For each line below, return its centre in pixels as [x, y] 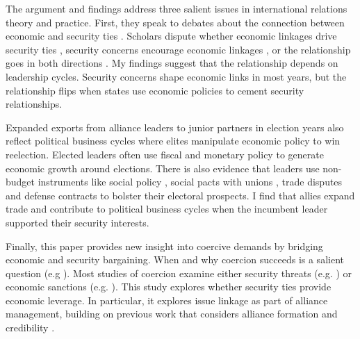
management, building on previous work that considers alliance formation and [172, 314]
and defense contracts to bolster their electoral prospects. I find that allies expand [180, 195]
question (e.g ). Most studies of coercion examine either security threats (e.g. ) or [179, 273]
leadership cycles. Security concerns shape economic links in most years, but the [176, 76]
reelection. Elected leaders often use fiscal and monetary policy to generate [165, 154]
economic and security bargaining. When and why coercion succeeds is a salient [175, 259]
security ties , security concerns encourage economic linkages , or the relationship [178, 49]
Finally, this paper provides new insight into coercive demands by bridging [164, 246]
